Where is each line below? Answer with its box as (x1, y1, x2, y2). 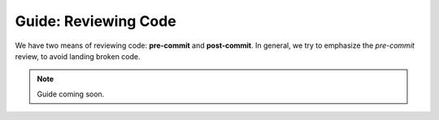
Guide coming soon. (37, 89, 105, 99)
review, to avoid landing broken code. (15, 51, 141, 61)
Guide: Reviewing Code (15, 12, 176, 30)
